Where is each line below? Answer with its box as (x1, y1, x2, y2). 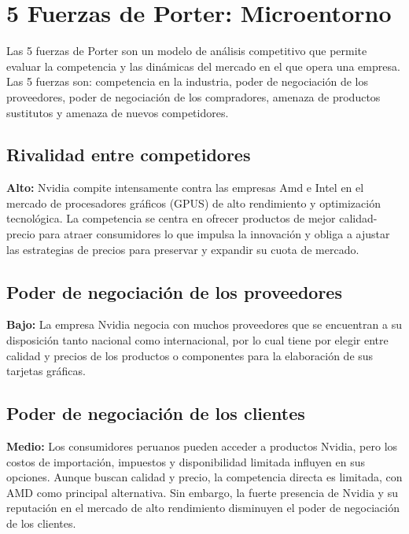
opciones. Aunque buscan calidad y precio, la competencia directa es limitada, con (6, 469, 403, 485)
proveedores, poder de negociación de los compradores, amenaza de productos (6, 88, 381, 105)
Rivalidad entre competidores (6, 142, 251, 167)
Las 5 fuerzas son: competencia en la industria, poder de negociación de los (6, 73, 368, 90)
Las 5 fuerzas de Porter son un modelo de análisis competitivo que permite (6, 42, 367, 59)
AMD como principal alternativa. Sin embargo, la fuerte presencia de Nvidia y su (6, 484, 398, 500)
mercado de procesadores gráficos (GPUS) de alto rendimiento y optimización (6, 194, 381, 211)
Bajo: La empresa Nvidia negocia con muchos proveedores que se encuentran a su (6, 316, 402, 333)
